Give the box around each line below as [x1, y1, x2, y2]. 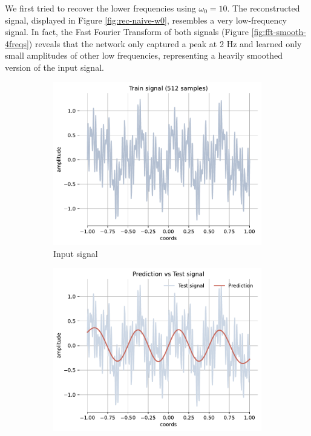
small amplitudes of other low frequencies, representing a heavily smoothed [5, 49, 283, 62]
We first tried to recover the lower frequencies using [5, 2, 196, 14]
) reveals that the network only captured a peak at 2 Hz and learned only [28, 37, 302, 50]
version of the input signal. [5, 60, 104, 73]
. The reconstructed [227, 2, 300, 14]
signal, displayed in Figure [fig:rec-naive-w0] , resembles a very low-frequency [5, 13, 287, 26]
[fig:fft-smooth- [251, 25, 306, 38]
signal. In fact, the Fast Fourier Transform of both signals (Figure [5, 25, 249, 38]
